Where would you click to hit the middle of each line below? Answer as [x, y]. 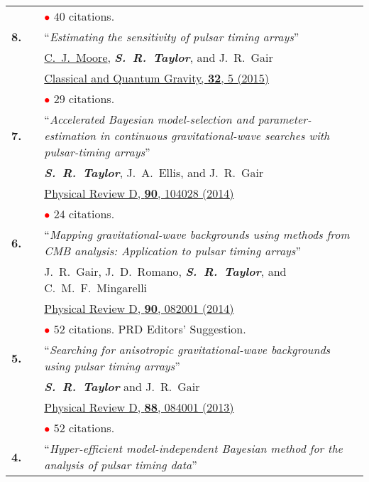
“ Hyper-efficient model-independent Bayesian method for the [193, 448]
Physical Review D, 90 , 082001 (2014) [139, 308]
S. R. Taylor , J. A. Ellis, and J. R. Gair [154, 172]
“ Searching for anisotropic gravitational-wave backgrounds [187, 349]
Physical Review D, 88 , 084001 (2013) [139, 407]
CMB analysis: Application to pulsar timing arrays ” [172, 251]
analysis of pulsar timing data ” [121, 465]
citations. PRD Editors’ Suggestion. [157, 329]
